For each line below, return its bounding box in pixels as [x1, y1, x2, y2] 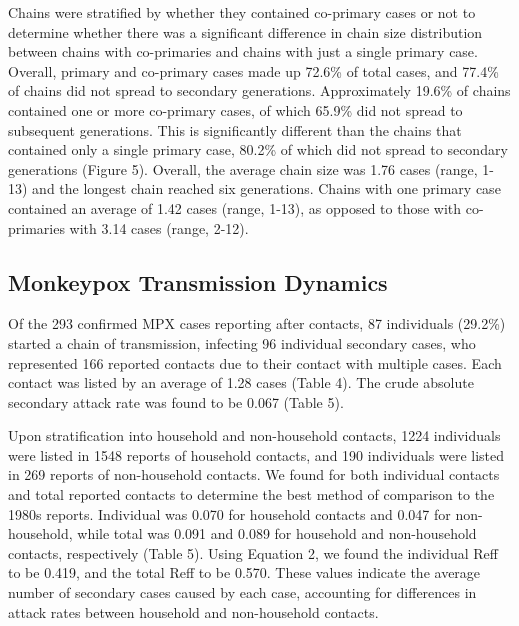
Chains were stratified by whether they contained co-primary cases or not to [8, 2, 476, 22]
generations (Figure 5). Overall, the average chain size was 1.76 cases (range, [8, 158, 478, 179]
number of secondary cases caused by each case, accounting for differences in [8, 582, 477, 603]
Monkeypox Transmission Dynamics [8, 266, 388, 297]
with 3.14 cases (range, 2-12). [69, 217, 249, 238]
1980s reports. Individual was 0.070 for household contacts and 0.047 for [8, 503, 451, 524]
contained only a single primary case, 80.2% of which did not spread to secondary [8, 139, 508, 160]
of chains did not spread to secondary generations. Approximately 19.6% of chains [8, 80, 511, 101]
